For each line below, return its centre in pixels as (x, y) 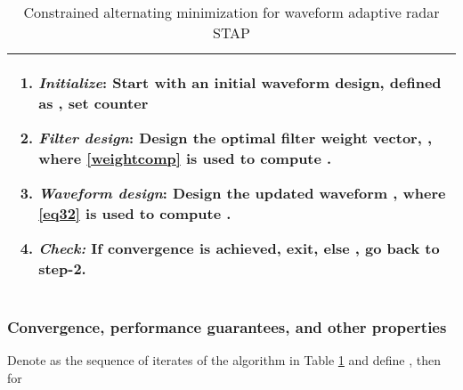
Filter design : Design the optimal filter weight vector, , (236, 138)
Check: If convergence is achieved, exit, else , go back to (239, 248)
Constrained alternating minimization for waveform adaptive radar (231, 12)
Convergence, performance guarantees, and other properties (227, 326)
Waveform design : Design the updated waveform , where (242, 193)
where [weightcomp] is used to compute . (185, 158)
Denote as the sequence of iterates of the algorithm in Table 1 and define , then (224, 360)
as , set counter (93, 103)
